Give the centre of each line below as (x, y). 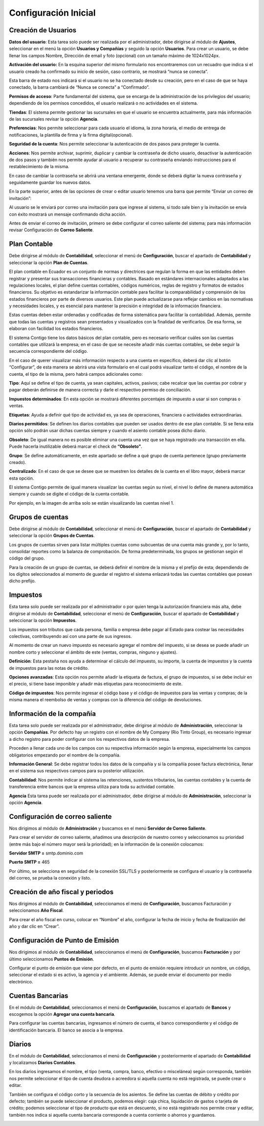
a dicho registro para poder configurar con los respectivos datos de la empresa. (90, 739)
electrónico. (21, 981)
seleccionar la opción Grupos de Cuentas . (52, 536)
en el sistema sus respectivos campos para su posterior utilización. (77, 771)
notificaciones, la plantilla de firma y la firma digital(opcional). (71, 135)
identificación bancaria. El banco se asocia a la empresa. (66, 1030)
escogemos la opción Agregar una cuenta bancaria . (62, 1014)
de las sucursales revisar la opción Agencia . (54, 119)
